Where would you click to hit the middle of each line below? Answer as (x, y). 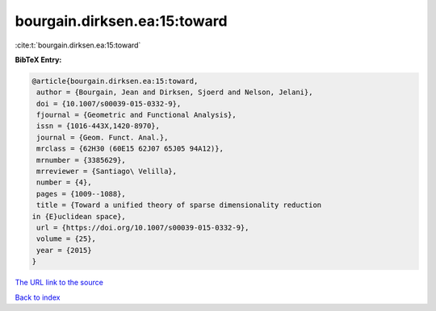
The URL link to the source (59, 283)
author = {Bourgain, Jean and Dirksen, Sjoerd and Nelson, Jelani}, (175, 92)
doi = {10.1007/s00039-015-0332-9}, (109, 104)
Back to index (38, 297)
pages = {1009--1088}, (82, 194)
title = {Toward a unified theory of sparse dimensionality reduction (179, 205)
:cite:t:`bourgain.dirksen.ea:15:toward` (78, 45)
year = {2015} (64, 250)
